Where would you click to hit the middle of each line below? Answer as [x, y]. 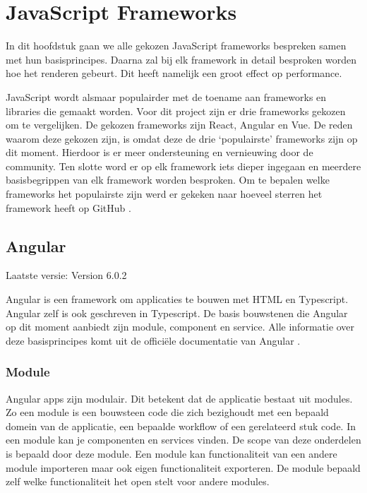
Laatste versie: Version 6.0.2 [66, 275]
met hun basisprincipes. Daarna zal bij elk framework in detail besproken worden [181, 59]
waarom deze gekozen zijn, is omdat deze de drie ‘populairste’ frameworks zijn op [182, 138]
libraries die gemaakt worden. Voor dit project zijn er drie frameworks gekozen [176, 111]
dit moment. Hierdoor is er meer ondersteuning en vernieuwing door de [160, 152]
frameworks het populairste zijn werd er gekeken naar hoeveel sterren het [164, 194]
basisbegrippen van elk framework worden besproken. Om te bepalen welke [168, 180]
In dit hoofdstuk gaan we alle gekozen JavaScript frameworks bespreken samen [176, 46]
